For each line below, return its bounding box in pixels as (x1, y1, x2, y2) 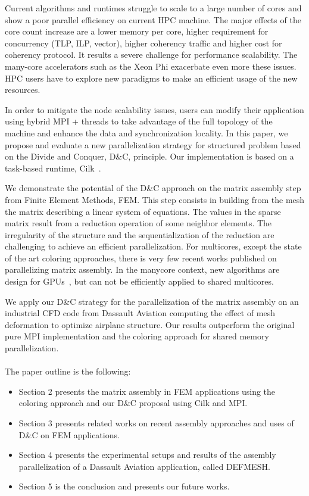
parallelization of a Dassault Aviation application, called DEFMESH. (18, 460, 270, 472)
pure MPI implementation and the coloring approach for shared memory (5, 330, 269, 342)
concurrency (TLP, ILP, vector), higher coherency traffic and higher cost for (5, 36, 282, 49)
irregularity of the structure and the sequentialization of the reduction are (5, 228, 274, 241)
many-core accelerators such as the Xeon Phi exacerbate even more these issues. (5, 60, 296, 72)
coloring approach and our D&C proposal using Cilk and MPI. (18, 397, 248, 409)
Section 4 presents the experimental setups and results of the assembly (18, 448, 276, 461)
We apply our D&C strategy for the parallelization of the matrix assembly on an (5, 295, 299, 307)
